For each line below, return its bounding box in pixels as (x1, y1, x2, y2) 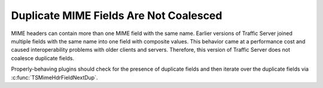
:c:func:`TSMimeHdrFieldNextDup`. (11, 74, 98, 81)
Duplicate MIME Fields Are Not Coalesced (11, 9, 223, 22)
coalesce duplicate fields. (11, 54, 75, 62)
